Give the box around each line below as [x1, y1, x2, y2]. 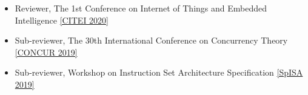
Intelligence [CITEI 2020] [15, 13, 109, 26]
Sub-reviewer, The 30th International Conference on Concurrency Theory [15, 34, 288, 47]
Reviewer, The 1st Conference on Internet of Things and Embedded [15, 2, 267, 14]
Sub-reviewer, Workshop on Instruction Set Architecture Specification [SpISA [15, 66, 303, 79]
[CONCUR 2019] [15, 45, 78, 58]
